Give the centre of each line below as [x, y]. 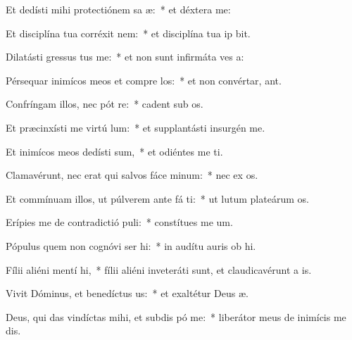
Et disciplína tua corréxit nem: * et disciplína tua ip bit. [128, 33]
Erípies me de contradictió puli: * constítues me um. [119, 222]
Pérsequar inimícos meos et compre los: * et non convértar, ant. [144, 80]
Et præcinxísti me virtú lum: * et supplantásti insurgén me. [136, 127]
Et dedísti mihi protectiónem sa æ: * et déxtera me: [118, 9]
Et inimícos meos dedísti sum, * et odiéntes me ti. [114, 151]
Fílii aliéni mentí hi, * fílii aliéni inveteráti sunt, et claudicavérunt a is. [159, 269]
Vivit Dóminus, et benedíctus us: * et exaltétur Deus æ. [127, 293]
